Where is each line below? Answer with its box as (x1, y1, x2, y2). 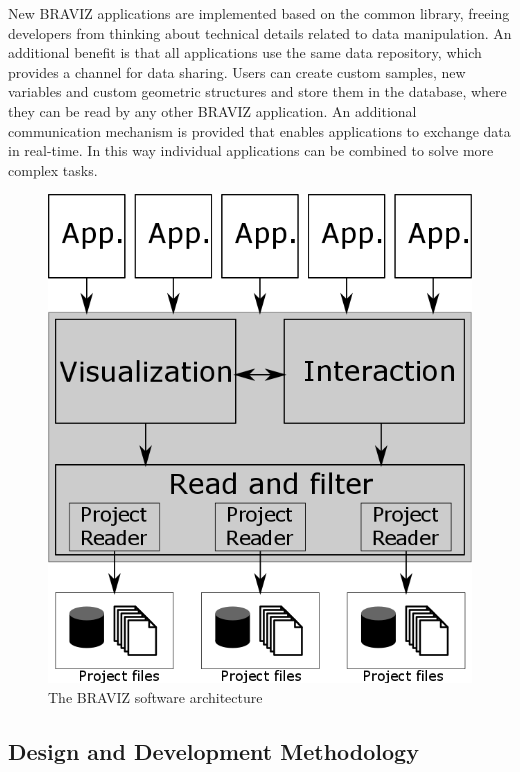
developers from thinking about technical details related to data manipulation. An (8, 22, 512, 43)
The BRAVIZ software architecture (48, 687, 263, 708)
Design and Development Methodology (8, 736, 419, 767)
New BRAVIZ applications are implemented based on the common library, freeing (8, 3, 510, 23)
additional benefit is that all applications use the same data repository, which (8, 42, 482, 63)
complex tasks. (8, 159, 98, 180)
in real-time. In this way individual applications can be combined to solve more (8, 140, 494, 161)
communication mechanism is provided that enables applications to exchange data (8, 120, 511, 141)
